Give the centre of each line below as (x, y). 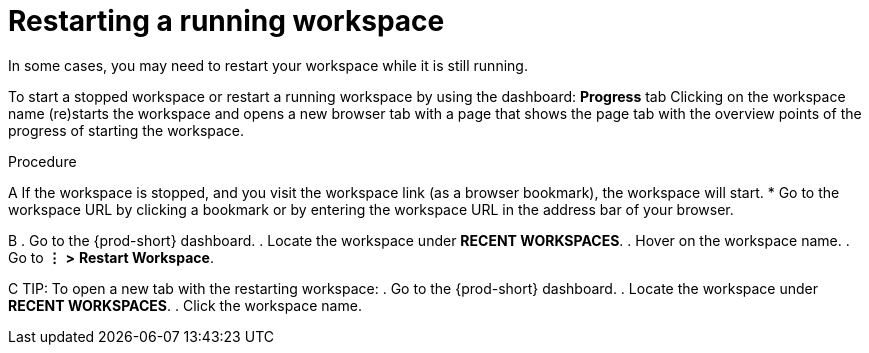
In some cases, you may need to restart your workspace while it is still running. (268, 65)
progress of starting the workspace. (126, 130)
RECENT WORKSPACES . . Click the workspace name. (185, 305)
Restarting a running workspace (226, 21)
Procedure (42, 161)
